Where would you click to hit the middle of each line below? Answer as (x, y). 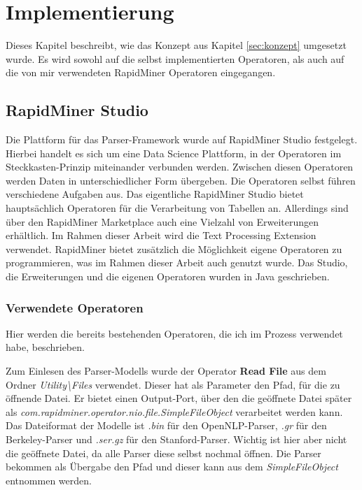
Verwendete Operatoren (75, 307)
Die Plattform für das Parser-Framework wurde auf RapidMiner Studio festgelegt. (182, 139)
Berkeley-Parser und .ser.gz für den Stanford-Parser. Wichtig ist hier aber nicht (176, 439)
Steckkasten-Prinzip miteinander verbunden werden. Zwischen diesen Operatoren (180, 167)
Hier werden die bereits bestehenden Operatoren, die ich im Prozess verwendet (174, 333)
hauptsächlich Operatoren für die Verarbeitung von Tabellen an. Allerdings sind (177, 208)
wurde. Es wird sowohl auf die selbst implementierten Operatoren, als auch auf (175, 58)
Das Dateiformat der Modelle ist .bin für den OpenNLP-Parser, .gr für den (166, 425)
